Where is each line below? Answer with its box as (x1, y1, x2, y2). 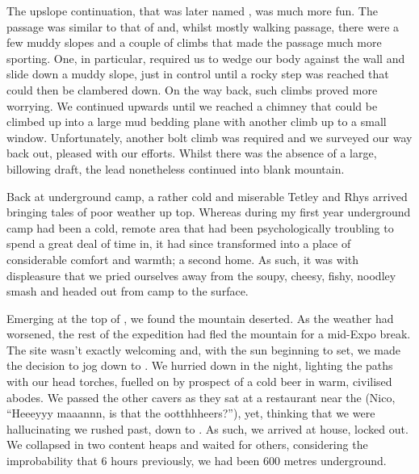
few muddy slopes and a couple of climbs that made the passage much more (6, 34, 382, 51)
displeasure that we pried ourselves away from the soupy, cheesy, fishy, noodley (6, 266, 396, 283)
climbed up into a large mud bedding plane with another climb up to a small (6, 113, 387, 130)
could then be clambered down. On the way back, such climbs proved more (6, 81, 378, 98)
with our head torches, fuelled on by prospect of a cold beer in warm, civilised (6, 373, 392, 390)
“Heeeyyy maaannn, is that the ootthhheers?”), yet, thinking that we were (6, 405, 375, 422)
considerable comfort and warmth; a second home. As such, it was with (6, 250, 359, 267)
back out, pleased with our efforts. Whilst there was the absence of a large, (6, 145, 377, 161)
